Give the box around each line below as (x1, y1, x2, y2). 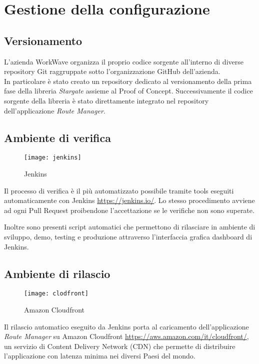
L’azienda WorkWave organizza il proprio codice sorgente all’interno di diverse (4, 56, 243, 66)
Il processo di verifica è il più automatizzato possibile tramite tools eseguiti (4, 185, 234, 195)
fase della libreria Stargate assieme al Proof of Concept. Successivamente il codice (4, 85, 253, 96)
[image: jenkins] (24, 154, 81, 161)
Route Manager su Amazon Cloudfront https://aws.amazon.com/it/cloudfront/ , (4, 331, 249, 341)
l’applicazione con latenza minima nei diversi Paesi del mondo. (4, 350, 195, 361)
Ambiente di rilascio (4, 265, 110, 281)
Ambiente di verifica (4, 129, 111, 145)
